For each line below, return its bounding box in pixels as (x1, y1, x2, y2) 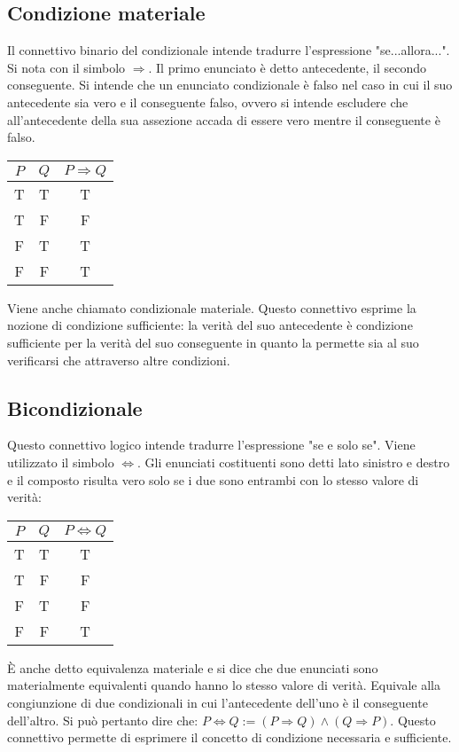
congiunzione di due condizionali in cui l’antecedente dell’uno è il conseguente (7, 693, 428, 711)
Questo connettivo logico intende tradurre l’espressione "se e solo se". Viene (7, 435, 416, 454)
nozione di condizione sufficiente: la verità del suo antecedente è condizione (7, 316, 413, 334)
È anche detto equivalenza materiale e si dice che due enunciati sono (7, 658, 378, 677)
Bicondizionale (7, 394, 143, 421)
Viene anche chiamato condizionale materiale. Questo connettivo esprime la (7, 298, 416, 317)
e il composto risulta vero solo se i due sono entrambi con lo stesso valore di (7, 470, 419, 489)
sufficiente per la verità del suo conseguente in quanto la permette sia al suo (7, 333, 419, 351)
